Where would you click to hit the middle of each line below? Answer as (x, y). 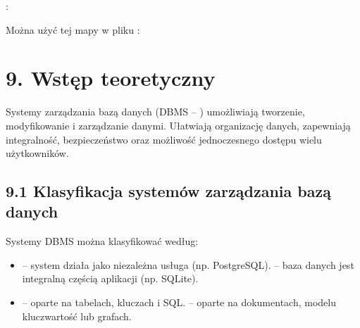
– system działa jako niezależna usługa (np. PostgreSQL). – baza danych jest (188, 264)
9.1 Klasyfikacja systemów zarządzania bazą (168, 191)
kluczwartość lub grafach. (77, 316)
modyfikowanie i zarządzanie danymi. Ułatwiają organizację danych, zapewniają (178, 125)
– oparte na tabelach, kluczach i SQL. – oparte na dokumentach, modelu (179, 302)
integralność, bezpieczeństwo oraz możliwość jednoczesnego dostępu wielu (164, 139)
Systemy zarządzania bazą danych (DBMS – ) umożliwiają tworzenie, (155, 112)
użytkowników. (37, 153)
